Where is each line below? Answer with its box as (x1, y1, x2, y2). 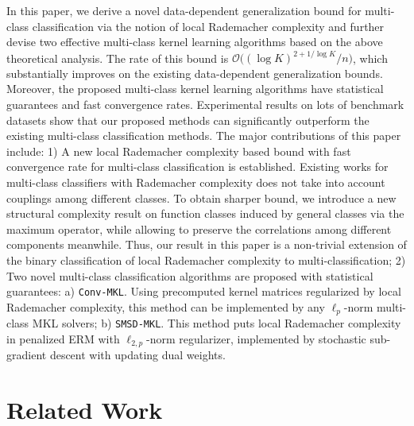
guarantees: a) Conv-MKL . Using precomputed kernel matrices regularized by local (6, 283, 401, 300)
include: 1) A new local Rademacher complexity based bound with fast (6, 142, 351, 159)
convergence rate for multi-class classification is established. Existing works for (6, 158, 389, 175)
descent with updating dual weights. (49, 347, 226, 363)
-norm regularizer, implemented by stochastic (146, 330, 366, 347)
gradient (6, 347, 47, 363)
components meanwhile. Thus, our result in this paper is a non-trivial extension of (6, 236, 407, 253)
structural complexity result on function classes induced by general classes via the (6, 205, 404, 222)
